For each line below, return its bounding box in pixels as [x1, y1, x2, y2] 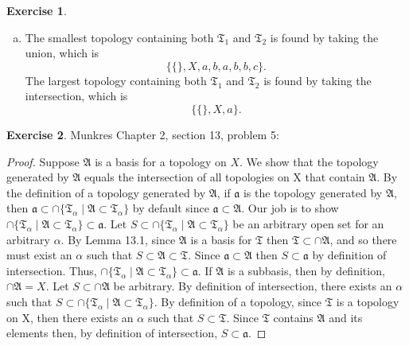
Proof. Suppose [6, 153, 80, 169]
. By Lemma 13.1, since [60, 231, 176, 247]
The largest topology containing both [25, 72, 207, 88]
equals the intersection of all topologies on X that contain [84, 169, 365, 185]
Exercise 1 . [6, 2, 67, 18]
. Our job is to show [241, 200, 339, 216]
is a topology [336, 293, 399, 309]
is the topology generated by [243, 184, 383, 200]
